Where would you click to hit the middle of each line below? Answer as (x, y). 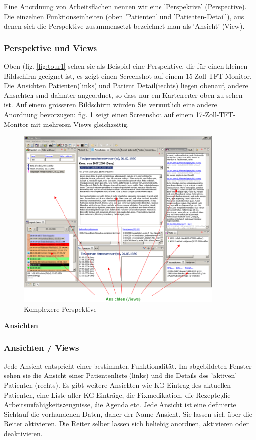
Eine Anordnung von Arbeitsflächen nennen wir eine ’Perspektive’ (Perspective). (125, 6)
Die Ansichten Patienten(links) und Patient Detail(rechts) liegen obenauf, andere (126, 85)
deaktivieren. (23, 433)
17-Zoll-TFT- (216, 114)
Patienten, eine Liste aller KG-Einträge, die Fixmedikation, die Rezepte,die (117, 394)
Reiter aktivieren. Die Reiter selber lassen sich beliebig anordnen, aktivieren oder (126, 424)
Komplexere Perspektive (60, 309)
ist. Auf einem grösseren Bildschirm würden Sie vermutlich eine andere (111, 105)
